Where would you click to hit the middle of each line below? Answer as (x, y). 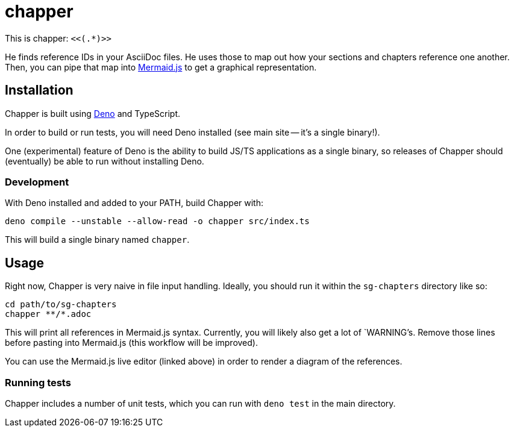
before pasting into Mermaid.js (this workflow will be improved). (131, 343)
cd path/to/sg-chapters (61, 305)
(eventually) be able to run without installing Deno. (105, 161)
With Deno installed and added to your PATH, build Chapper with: (134, 203)
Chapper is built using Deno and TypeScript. (93, 113)
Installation (39, 90)
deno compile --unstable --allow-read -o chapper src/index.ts (157, 221)
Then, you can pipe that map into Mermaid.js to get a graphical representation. (161, 67)
